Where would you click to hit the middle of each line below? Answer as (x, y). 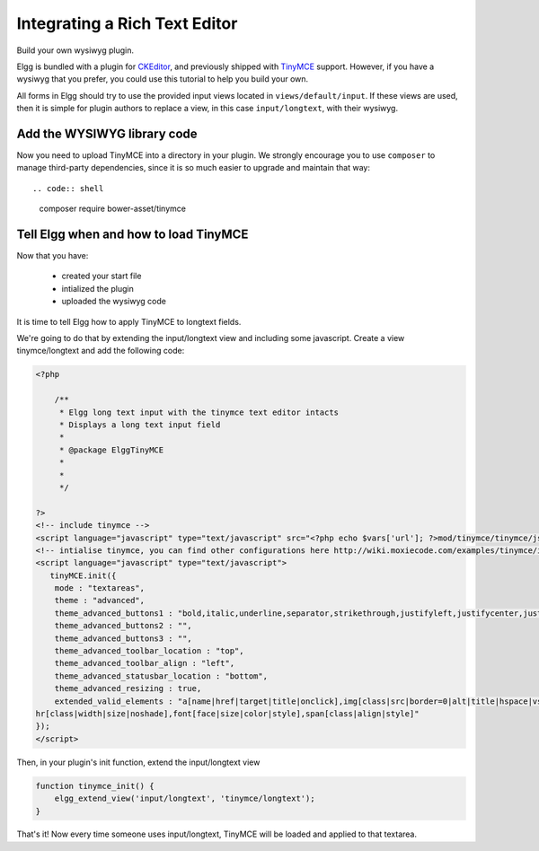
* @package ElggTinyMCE (111, 450)
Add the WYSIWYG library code (107, 133)
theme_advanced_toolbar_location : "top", (149, 651)
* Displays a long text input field (140, 425)
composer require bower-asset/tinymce (112, 209)
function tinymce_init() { (95, 786)
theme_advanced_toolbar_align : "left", (145, 663)
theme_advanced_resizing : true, (128, 689)
